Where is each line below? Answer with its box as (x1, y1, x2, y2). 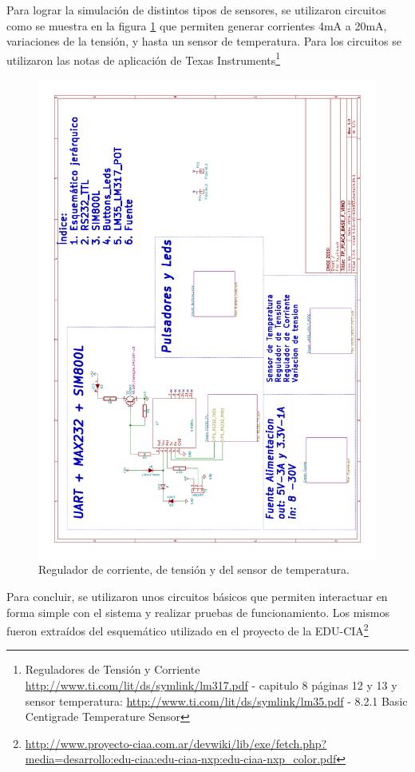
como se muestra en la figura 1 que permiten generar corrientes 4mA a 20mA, (6, 17, 387, 34)
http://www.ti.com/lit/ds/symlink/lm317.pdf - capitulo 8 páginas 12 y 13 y (25, 676, 397, 693)
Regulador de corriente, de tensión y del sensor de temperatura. (38, 561, 350, 578)
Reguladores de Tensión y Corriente (25, 661, 200, 678)
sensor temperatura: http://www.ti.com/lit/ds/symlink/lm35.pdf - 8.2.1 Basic (25, 692, 408, 709)
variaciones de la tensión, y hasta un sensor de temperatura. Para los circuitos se (6, 33, 401, 50)
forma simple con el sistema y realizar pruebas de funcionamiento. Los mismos (6, 603, 389, 620)
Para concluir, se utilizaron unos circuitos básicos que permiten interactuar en (6, 587, 388, 604)
